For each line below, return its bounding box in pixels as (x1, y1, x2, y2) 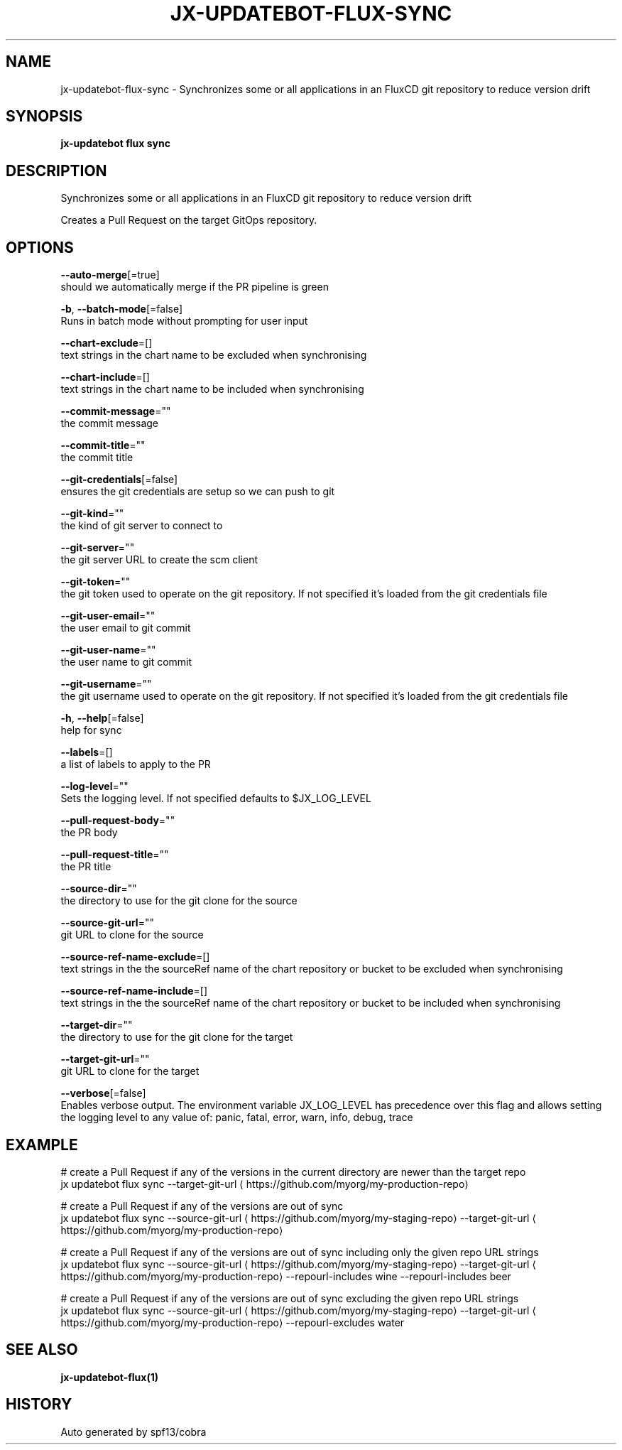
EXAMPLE (6, 1135, 78, 1154)
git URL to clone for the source (60, 929, 204, 941)
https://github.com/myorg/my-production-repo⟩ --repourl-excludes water (60, 1316, 405, 1329)
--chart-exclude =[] (60, 337, 153, 350)
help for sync (60, 724, 122, 737)
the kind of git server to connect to (60, 519, 223, 532)
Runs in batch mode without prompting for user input (60, 315, 308, 328)
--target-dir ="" (60, 1019, 133, 1032)
